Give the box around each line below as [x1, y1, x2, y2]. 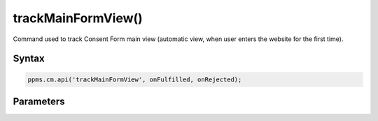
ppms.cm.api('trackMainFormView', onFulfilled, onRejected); [27, 75, 242, 83]
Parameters [13, 95, 65, 107]
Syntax [13, 53, 45, 65]
